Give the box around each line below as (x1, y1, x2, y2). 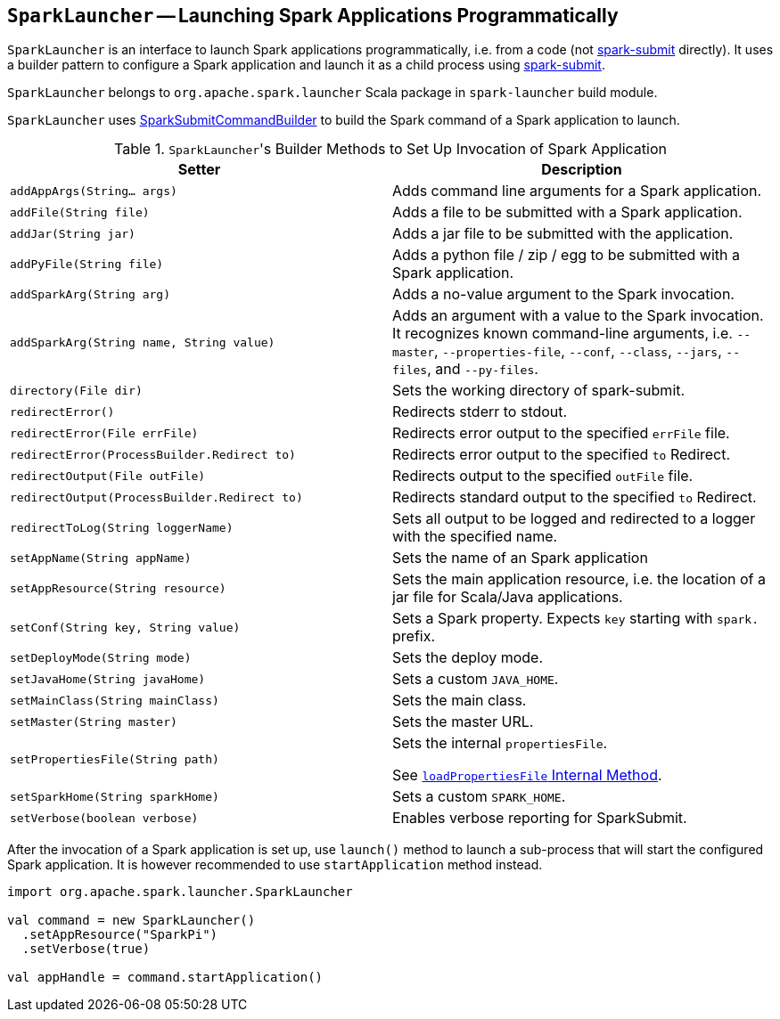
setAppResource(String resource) (10, 581, 226, 595)
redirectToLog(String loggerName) (10, 520, 234, 534)
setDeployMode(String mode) (10, 650, 192, 664)
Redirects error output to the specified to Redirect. (392, 445, 731, 464)
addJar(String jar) (10, 226, 135, 240)
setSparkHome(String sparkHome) (10, 789, 219, 803)
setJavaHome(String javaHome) (10, 672, 206, 686)
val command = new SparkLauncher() (7, 913, 256, 928)
